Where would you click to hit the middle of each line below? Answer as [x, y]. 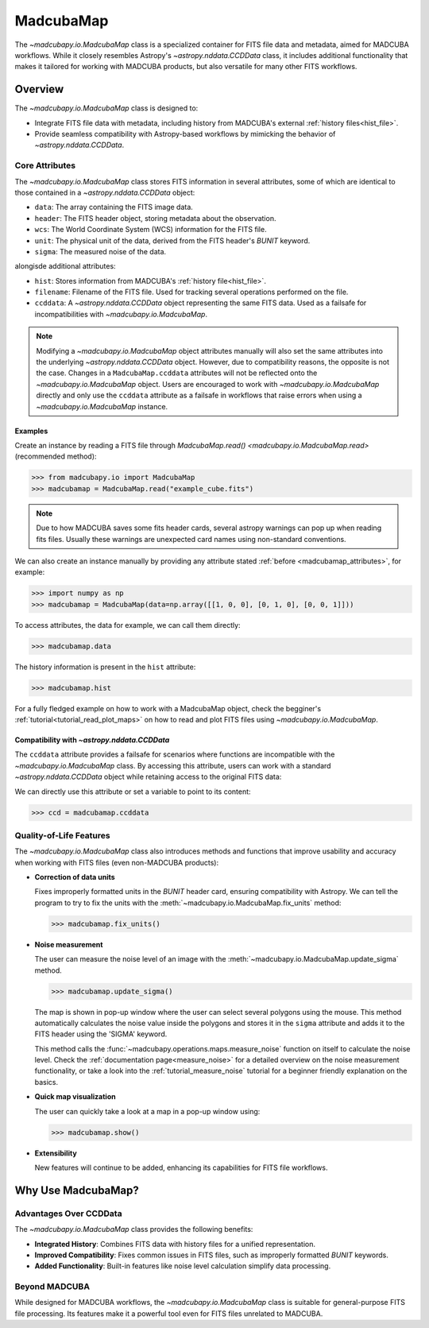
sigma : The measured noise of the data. [100, 251]
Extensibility [56, 1153]
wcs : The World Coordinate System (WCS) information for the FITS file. [151, 230]
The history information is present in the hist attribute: [105, 667]
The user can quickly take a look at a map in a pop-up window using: [147, 1111]
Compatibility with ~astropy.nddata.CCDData [92, 740]
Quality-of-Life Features [62, 835]
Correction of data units [75, 877]
